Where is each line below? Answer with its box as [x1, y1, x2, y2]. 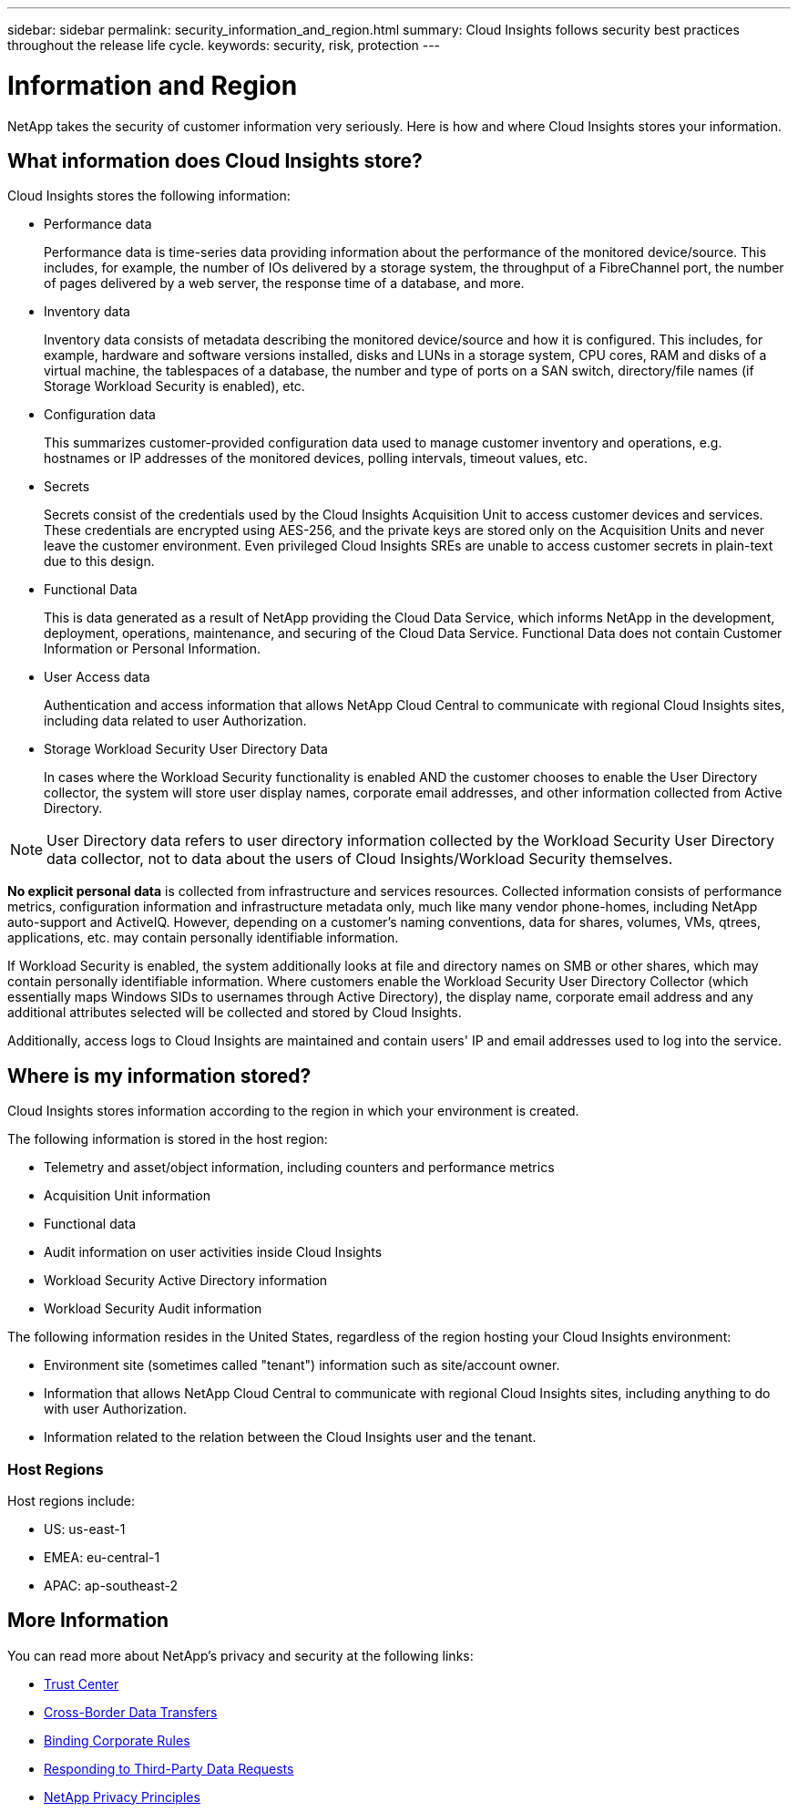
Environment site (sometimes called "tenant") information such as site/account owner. [44, 1357, 560, 1374]
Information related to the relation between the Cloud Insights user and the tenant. [44, 1429, 537, 1446]
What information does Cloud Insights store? [7, 149, 423, 172]
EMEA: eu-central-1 [44, 1549, 160, 1565]
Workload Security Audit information [44, 1301, 262, 1317]
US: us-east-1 [44, 1520, 126, 1537]
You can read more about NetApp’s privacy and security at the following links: [7, 1647, 474, 1663]
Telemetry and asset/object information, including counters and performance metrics [44, 1159, 555, 1176]
